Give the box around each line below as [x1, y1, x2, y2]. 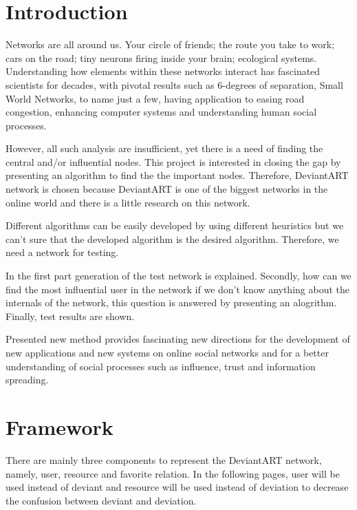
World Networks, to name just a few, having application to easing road [6, 91, 305, 105]
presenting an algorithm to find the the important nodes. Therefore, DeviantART [6, 168, 349, 182]
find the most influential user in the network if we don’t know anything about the [6, 281, 349, 296]
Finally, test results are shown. [6, 308, 135, 323]
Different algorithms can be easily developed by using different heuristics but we [6, 218, 344, 233]
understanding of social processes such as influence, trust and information [6, 359, 316, 373]
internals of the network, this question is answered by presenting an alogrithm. [6, 295, 337, 310]
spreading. [6, 372, 49, 387]
